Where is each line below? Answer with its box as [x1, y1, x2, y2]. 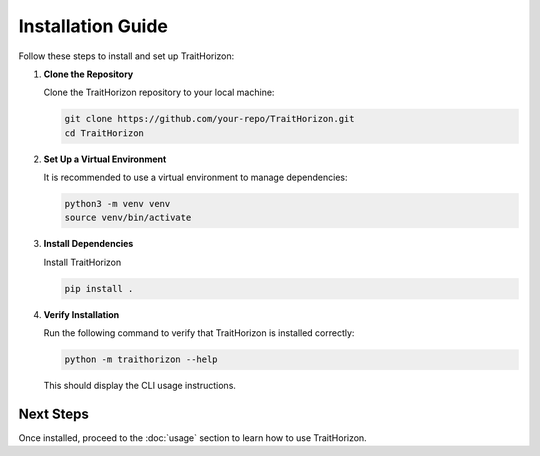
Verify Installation [43, 308, 120, 320]
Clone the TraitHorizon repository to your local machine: [43, 86, 275, 99]
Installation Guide [18, 15, 169, 37]
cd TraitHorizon [64, 127, 145, 139]
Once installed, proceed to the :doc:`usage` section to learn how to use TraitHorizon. [18, 432, 367, 444]
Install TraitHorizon [43, 256, 122, 268]
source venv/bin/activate [64, 212, 192, 224]
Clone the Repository [43, 68, 134, 80]
